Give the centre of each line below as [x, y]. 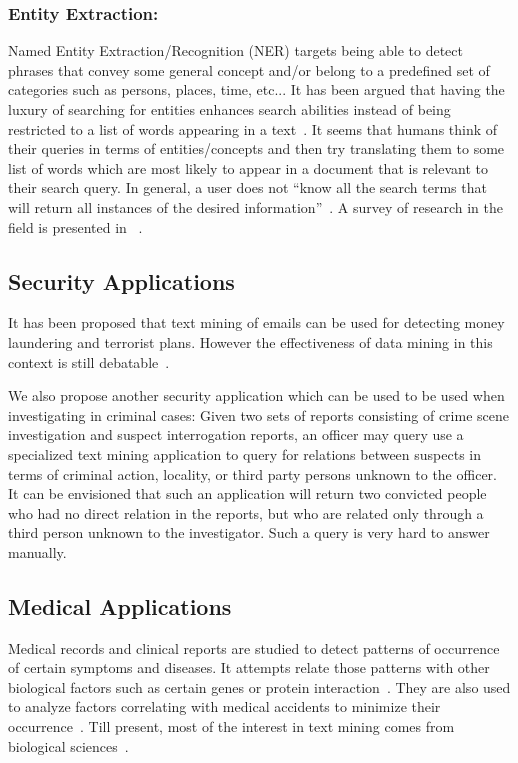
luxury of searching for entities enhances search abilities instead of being [229, 109]
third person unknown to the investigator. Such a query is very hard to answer [249, 532]
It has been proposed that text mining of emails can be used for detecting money [256, 322]
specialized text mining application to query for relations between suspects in [245, 453]
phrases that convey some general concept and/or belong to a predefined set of [249, 69]
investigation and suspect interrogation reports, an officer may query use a [236, 434]
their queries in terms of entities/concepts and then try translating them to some [256, 148]
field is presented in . [75, 226]
